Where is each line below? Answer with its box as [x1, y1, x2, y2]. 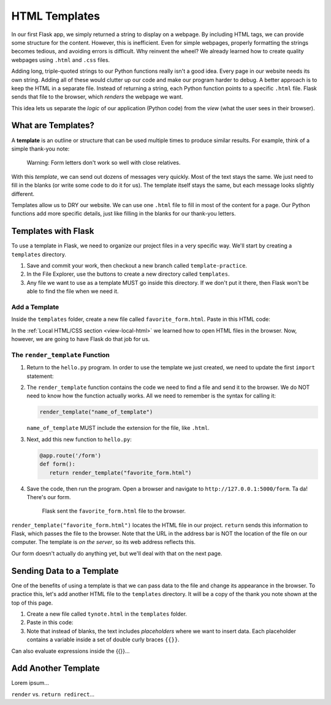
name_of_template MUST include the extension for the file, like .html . [26, 424, 210, 432]
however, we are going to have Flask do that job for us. [11, 336, 150, 343]
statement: [26, 372, 54, 380]
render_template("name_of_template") [39, 409, 153, 416]
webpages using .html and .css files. [11, 56, 110, 64]
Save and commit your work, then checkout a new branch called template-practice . [26, 262, 248, 269]
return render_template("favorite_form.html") [49, 469, 192, 476]
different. [11, 190, 35, 197]
